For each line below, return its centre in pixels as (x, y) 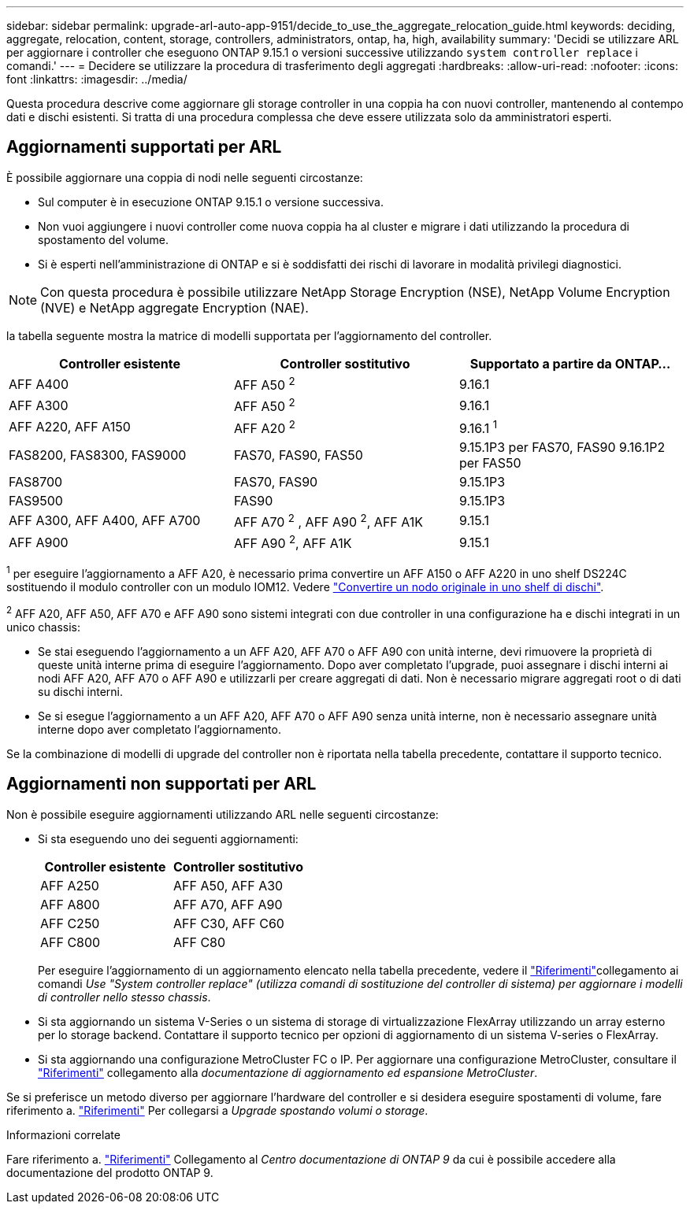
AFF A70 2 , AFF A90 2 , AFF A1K (328, 521)
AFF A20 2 (264, 427)
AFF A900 (39, 542)
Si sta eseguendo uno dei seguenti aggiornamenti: (168, 838)
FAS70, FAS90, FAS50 (298, 455)
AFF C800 (70, 942)
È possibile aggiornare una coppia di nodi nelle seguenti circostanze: (185, 177)
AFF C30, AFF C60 (228, 923)
